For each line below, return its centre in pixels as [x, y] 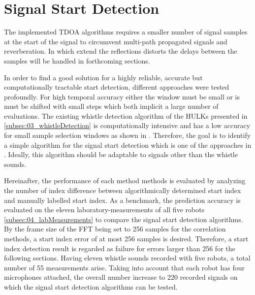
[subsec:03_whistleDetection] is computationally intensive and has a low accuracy [127, 125]
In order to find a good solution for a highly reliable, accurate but [103, 77]
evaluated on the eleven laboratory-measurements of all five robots [104, 210]
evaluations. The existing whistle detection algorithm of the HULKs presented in [126, 115]
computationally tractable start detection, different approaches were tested [117, 87]
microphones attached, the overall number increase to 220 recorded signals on [121, 277]
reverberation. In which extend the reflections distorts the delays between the [121, 51]
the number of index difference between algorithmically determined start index [123, 190]
